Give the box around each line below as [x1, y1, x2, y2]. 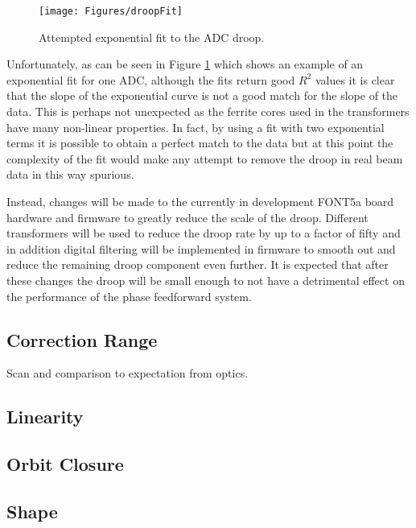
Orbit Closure [6, 452, 124, 476]
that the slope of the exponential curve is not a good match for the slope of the [6, 87, 398, 104]
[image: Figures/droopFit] [39, 6, 183, 17]
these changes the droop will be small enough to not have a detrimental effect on [6, 271, 405, 288]
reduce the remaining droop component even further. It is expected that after [6, 256, 389, 273]
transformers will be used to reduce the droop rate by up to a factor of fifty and [6, 225, 401, 241]
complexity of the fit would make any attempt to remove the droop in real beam [6, 150, 403, 167]
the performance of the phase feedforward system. [6, 287, 252, 304]
